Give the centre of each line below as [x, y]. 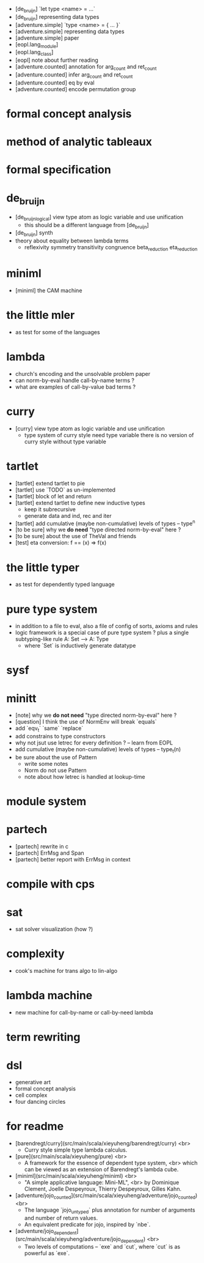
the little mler [41, 315]
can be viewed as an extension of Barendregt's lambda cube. [101, 1169]
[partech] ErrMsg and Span [49, 853]
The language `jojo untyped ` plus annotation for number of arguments [110, 1210]
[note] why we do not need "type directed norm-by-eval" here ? [96, 715]
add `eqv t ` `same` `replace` [49, 729]
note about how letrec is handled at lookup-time [85, 777]
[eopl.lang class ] [34, 53]
